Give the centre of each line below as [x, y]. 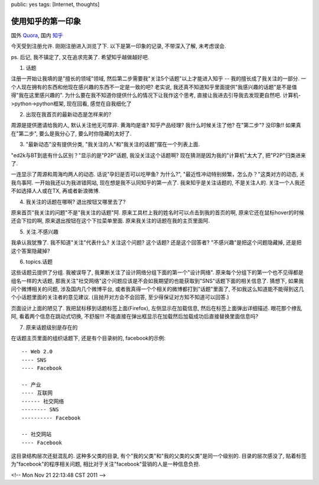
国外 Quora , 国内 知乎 [37, 35]
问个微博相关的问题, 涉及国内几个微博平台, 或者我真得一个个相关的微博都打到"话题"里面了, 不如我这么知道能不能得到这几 [157, 289]
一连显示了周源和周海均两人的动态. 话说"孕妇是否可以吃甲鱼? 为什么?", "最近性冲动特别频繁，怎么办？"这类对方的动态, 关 [158, 174]
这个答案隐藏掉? [30, 250]
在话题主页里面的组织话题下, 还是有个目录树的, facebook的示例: [88, 338]
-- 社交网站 [37, 434]
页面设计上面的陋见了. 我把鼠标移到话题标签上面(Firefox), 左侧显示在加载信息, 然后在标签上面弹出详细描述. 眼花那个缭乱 [157, 308]
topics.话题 [39, 261]
